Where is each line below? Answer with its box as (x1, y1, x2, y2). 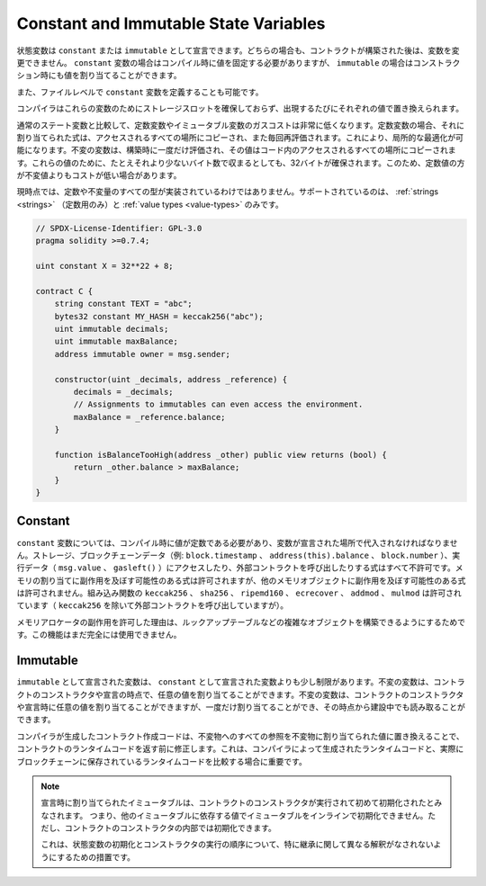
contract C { (35, 286, 94, 296)
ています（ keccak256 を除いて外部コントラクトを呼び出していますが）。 (16, 600, 288, 611)
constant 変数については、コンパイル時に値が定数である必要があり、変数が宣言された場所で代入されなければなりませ (16, 537, 458, 548)
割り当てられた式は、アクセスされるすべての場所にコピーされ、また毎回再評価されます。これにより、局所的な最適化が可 (16, 131, 463, 143)
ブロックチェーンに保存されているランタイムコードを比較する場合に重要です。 (16, 756, 308, 766)
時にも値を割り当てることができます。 (40, 70, 182, 81)
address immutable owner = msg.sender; (54, 349, 231, 359)
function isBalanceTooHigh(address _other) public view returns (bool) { (54, 450, 387, 460)
